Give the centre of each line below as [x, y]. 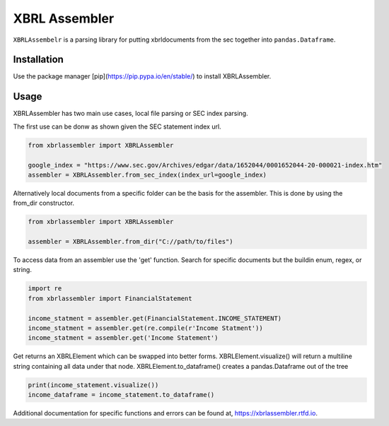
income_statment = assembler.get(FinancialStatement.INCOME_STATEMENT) [155, 318]
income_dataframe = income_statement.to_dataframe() [121, 395]
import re [45, 289]
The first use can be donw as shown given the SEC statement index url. [117, 126]
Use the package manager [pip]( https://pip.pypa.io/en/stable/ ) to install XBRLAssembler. [142, 76]
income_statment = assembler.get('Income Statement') [123, 338]
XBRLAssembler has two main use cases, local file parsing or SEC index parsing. [130, 114]
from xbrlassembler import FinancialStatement [110, 298]
